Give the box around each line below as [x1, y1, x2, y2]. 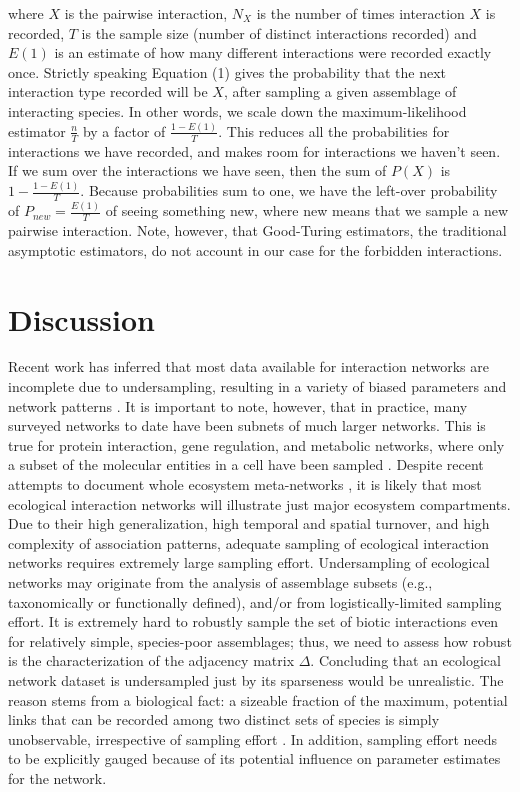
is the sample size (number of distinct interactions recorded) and [81, 22, 477, 43]
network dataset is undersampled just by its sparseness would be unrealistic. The [8, 669, 504, 690]
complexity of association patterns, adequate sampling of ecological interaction [8, 532, 490, 553]
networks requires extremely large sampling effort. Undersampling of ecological [8, 552, 490, 573]
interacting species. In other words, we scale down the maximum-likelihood [8, 100, 467, 121]
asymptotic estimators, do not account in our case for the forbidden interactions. [8, 239, 503, 260]
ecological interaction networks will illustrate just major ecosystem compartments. [8, 493, 511, 514]
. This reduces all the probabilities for [218, 120, 450, 141]
